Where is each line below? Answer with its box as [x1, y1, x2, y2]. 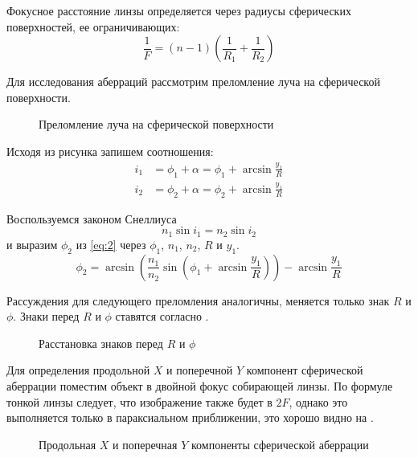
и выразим [6, 235, 58, 252]
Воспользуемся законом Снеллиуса [6, 210, 177, 227]
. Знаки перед [13, 308, 80, 325]
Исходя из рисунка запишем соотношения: [6, 142, 214, 159]
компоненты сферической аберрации [191, 436, 369, 452]
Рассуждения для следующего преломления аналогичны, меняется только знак [6, 292, 390, 309]
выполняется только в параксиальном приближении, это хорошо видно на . [6, 409, 374, 426]
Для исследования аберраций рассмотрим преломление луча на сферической [6, 73, 380, 90]
